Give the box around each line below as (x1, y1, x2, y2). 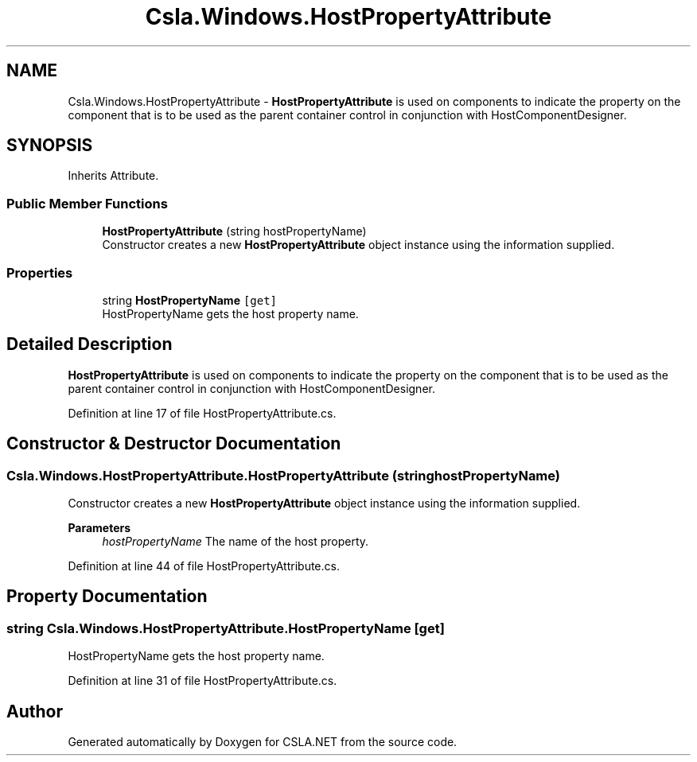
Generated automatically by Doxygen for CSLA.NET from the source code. (68, 735, 458, 749)
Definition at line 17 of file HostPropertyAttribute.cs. (68, 406, 337, 420)
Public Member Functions (6, 195, 168, 212)
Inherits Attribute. (68, 169, 159, 183)
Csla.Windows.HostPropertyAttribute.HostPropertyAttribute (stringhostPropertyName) (6, 467, 561, 484)
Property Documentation (6, 586, 208, 607)
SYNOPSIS (6, 135, 93, 156)
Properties (6, 264, 73, 281)
